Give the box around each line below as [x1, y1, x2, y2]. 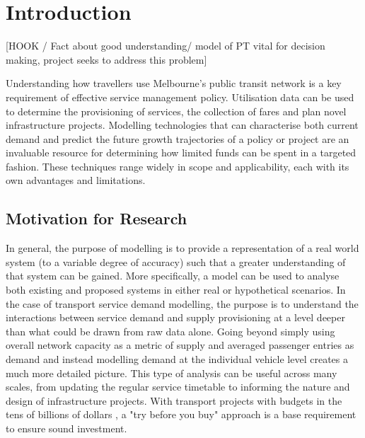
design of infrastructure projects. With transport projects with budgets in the [6, 393, 342, 408]
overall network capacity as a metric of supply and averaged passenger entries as [6, 338, 354, 352]
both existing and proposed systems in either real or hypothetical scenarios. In [6, 282, 346, 297]
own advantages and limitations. [6, 173, 146, 188]
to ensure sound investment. [6, 420, 127, 435]
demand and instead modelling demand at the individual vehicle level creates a [6, 352, 348, 367]
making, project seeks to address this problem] [6, 52, 207, 67]
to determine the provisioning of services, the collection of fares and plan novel [6, 103, 347, 118]
